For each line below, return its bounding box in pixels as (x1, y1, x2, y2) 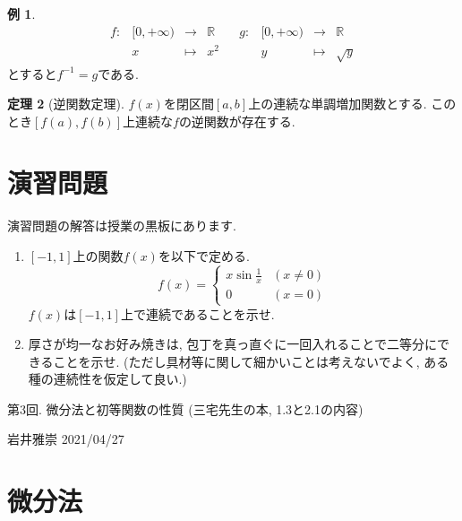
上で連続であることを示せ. (120, 304, 275, 323)
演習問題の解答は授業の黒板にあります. (7, 216, 236, 235)
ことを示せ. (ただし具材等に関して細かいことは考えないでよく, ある (53, 352, 449, 370)
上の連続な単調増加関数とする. (248, 94, 427, 113)
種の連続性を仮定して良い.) (28, 369, 187, 388)
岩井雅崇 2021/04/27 (7, 430, 124, 448)
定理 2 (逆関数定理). (7, 94, 124, 113)
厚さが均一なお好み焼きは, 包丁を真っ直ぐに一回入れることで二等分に (28, 334, 437, 353)
